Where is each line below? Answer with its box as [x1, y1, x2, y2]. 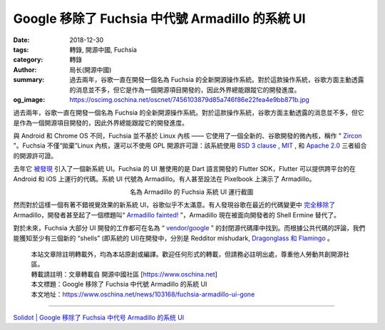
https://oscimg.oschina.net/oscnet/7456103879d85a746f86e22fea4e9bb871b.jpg [69, 95, 309, 103]
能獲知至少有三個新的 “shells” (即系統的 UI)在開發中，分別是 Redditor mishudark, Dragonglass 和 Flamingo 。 [13, 234, 334, 242]
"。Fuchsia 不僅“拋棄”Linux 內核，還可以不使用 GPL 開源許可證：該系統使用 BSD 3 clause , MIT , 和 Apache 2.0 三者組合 [13, 141, 367, 150]
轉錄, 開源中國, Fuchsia [69, 45, 137, 53]
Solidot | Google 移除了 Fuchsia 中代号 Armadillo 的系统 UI [13, 313, 185, 321]
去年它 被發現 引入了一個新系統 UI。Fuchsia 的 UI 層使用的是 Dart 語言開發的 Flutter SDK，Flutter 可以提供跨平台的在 [13, 165, 356, 173]
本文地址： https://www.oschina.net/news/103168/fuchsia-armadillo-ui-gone [31, 289, 255, 299]
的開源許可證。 [13, 151, 57, 160]
